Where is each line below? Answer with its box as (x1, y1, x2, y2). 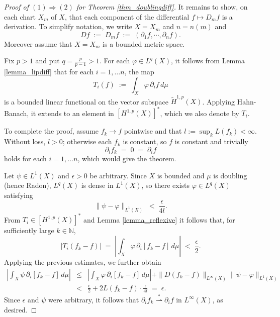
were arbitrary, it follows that (48, 294, 139, 304)
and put (35, 55, 60, 66)
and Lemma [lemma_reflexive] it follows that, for (83, 214, 235, 225)
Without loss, (4, 136, 46, 147)
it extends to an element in (31, 108, 114, 118)
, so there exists (141, 180, 190, 190)
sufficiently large (4, 225, 54, 236)
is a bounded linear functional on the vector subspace (4, 96, 168, 107)
